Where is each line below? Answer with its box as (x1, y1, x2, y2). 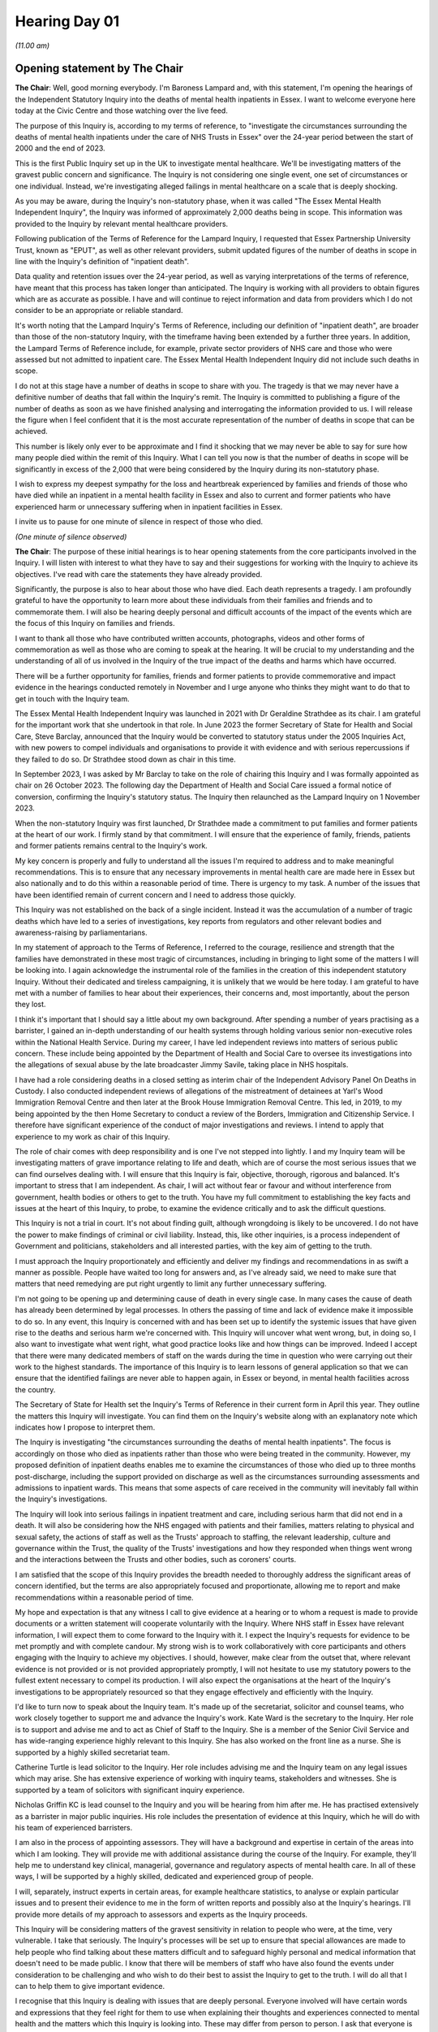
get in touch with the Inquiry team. (15, 693, 130, 703)
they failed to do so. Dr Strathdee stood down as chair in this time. (15, 754, 237, 764)
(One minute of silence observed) (15, 532, 127, 541)
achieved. (15, 427, 48, 436)
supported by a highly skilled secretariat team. (15, 1748, 170, 1757)
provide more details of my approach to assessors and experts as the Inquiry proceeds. (15, 1909, 308, 1919)
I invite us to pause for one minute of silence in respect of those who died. (15, 517, 264, 527)
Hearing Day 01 (15, 12, 120, 30)
